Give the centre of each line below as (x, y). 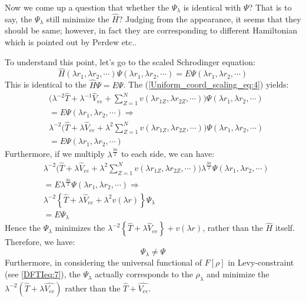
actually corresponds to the (144, 274)
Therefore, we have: (40, 242)
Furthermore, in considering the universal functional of (104, 262)
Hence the (23, 228)
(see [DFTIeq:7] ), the (43, 274)
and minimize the (238, 274)
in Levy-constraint (261, 262)
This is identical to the (46, 84)
